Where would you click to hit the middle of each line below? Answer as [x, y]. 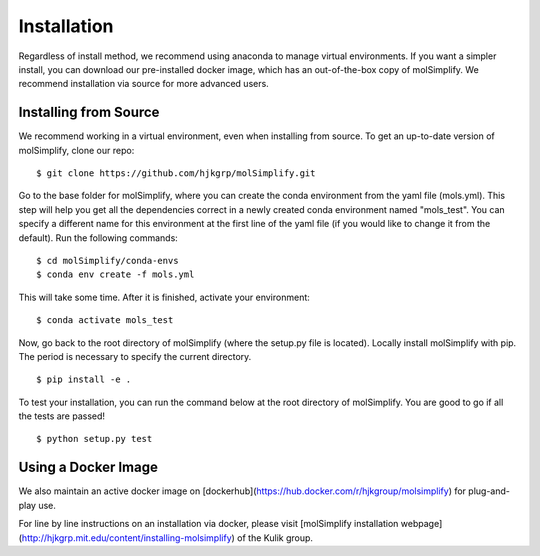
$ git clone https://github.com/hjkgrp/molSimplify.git [176, 173]
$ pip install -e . [84, 379]
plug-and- [489, 491]
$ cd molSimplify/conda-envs [107, 260]
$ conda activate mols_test [105, 320]
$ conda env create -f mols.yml [115, 274]
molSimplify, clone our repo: [76, 150]
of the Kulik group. [275, 537]
